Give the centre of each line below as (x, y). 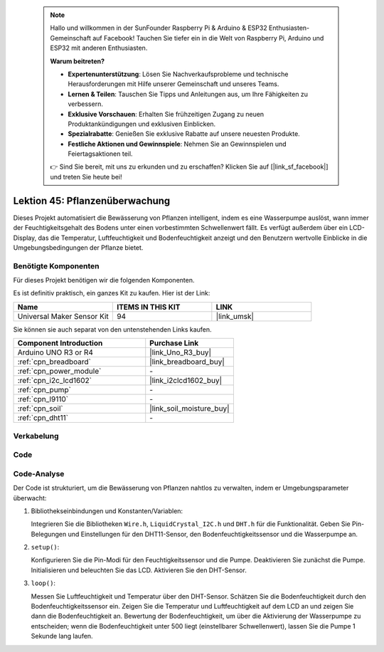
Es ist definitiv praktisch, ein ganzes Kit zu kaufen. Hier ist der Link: (112, 293)
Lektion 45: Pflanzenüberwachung (92, 200)
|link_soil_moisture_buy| (190, 409)
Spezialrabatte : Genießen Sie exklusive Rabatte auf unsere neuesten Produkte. (184, 134)
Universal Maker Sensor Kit (63, 316)
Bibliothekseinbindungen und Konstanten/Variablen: (107, 511)
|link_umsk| (235, 316)
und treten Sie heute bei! (86, 177)
